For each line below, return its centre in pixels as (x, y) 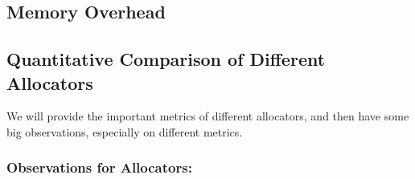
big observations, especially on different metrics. (125, 131)
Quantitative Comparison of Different (166, 59)
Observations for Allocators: (99, 167)
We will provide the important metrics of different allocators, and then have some (208, 116)
